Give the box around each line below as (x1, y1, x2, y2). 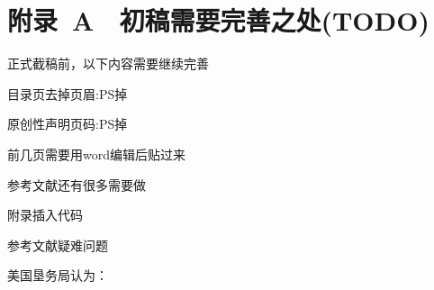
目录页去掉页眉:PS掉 (7, 84, 128, 103)
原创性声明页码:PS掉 (7, 114, 128, 133)
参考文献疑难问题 (7, 235, 108, 254)
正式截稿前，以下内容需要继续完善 (7, 54, 209, 73)
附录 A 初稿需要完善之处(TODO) (7, 2, 429, 39)
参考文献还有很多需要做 (7, 175, 146, 194)
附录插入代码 (7, 205, 83, 224)
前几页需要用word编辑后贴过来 (7, 144, 185, 163)
